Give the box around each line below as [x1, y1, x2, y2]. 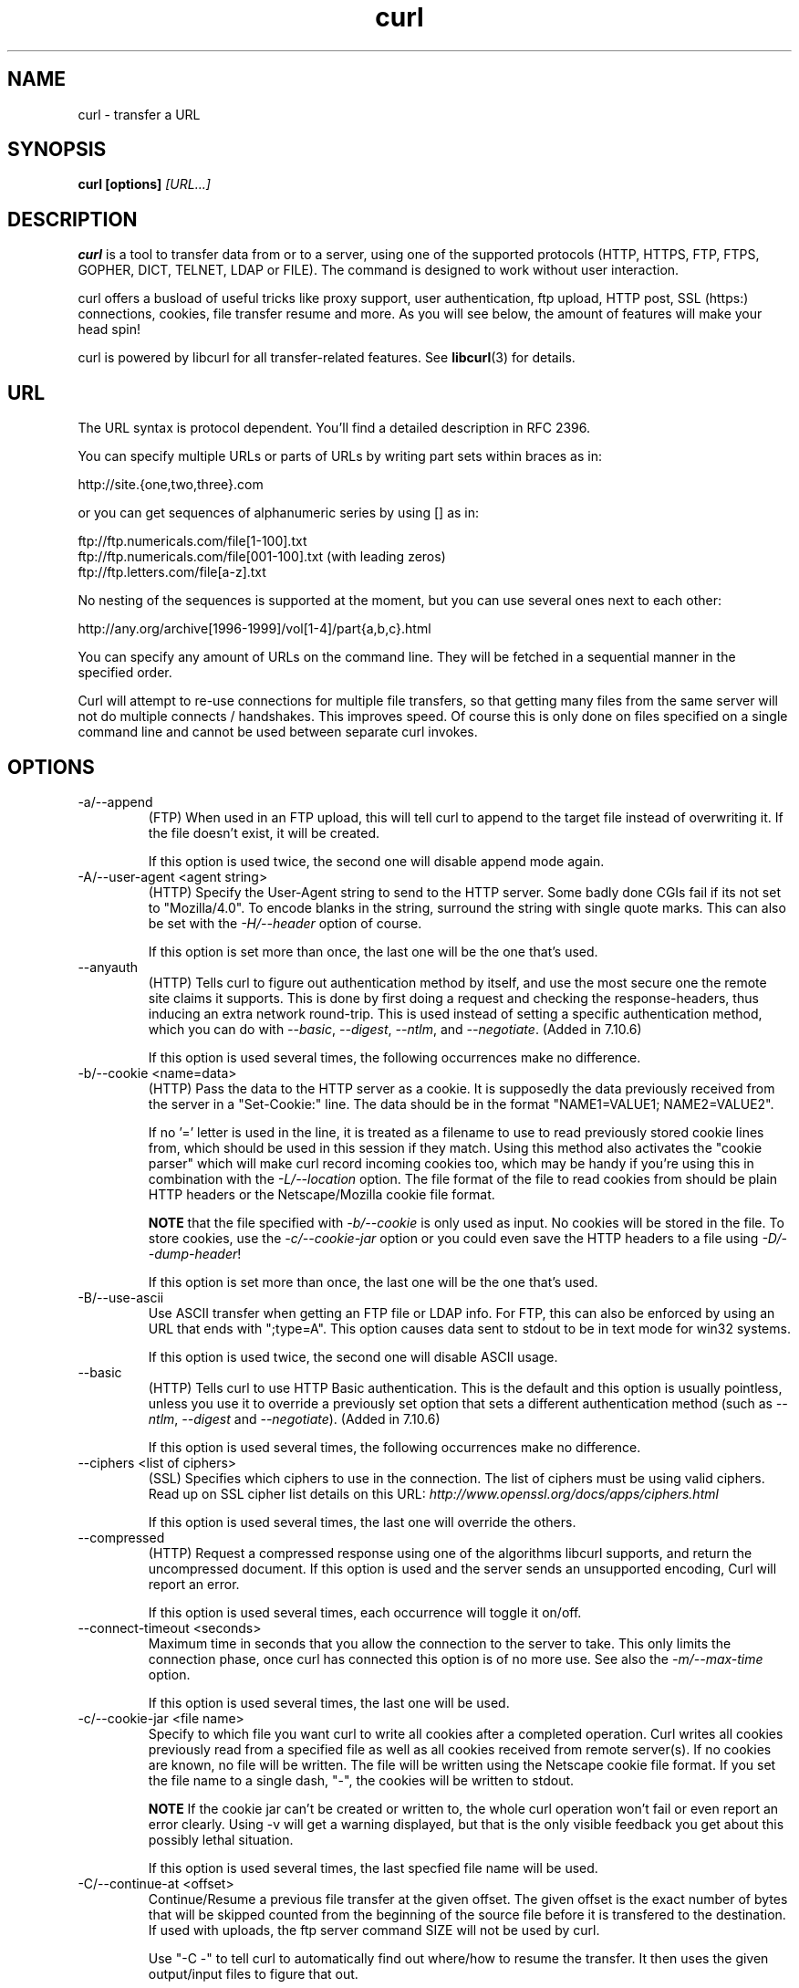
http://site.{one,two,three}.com [78, 476, 264, 493]
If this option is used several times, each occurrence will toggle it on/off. [148, 1604, 582, 1620]
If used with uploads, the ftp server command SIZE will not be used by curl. [148, 1921, 600, 1938]
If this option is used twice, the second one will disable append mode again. [148, 853, 605, 869]
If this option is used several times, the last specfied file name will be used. [148, 1859, 598, 1876]
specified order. [78, 664, 172, 681]
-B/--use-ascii [78, 1289, 164, 1305]
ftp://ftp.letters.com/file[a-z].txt [78, 564, 266, 581]
